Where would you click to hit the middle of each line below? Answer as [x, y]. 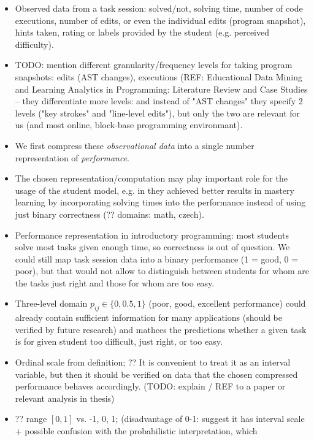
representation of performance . [72, 157]
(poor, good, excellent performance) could [227, 303]
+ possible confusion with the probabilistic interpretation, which [136, 431]
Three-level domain [51, 303]
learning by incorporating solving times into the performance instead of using [160, 202]
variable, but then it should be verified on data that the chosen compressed [156, 374]
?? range [31, 419]
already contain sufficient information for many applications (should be [148, 317]
